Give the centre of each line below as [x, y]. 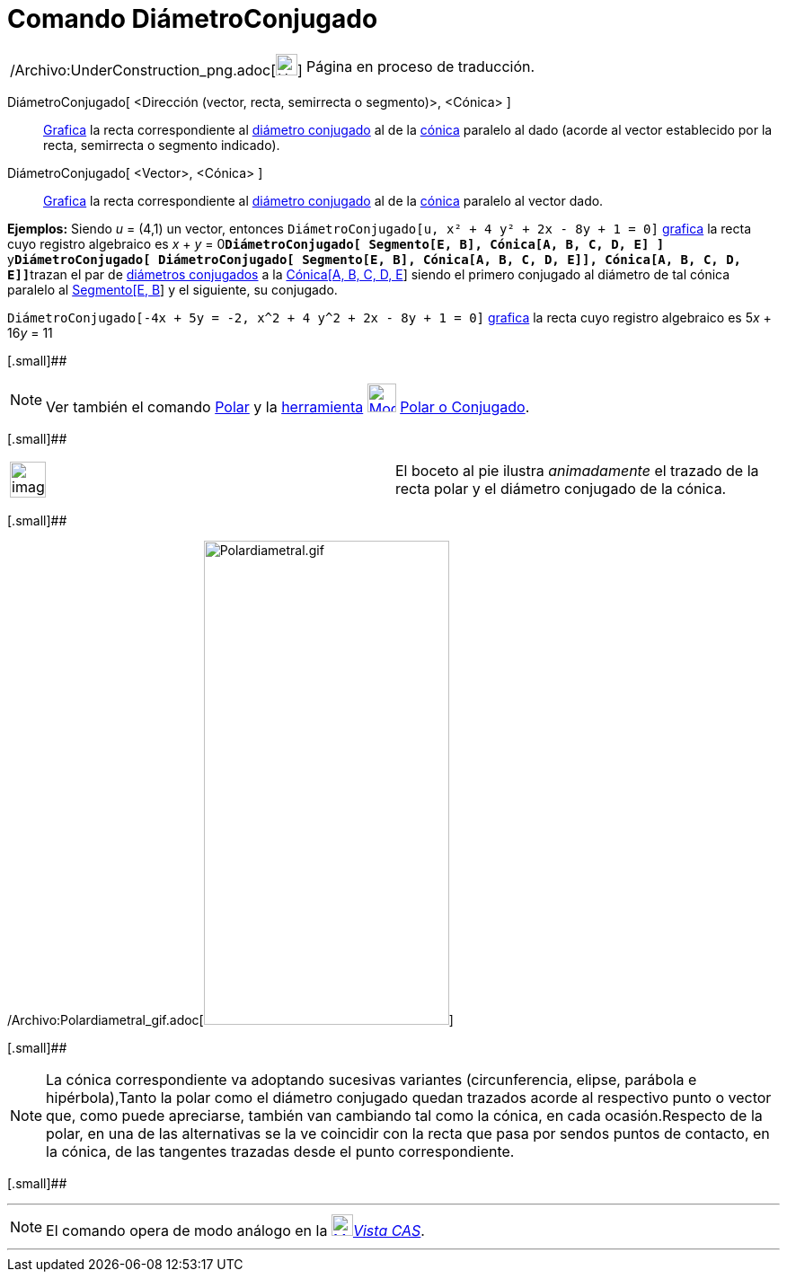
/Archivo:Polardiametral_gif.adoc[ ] [230, 1019]
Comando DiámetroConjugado [193, 19]
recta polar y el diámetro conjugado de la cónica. [561, 488]
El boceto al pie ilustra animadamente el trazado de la [577, 470]
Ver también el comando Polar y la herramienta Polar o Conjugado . [288, 406]
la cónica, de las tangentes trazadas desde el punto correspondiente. [280, 1151]
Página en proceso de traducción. [420, 66]
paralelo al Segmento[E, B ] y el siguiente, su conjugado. [172, 289]
